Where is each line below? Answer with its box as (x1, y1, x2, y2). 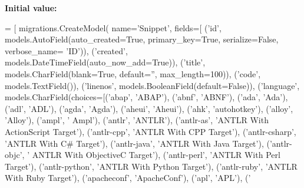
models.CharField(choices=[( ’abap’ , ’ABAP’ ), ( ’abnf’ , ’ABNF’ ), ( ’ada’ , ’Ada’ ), (5, 91, 288, 103)
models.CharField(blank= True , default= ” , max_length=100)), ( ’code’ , (5, 67, 261, 80)
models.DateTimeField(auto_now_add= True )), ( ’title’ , (5, 56, 206, 68)
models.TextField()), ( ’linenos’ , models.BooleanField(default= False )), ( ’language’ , (5, 79, 300, 91)
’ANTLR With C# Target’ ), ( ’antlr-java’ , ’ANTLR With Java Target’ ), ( (5, 137, 270, 149)
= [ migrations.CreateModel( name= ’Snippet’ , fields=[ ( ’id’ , (5, 21, 222, 34)
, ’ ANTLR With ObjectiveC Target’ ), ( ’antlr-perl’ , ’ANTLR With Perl (22, 149, 280, 161)
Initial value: (5, 2, 57, 14)
